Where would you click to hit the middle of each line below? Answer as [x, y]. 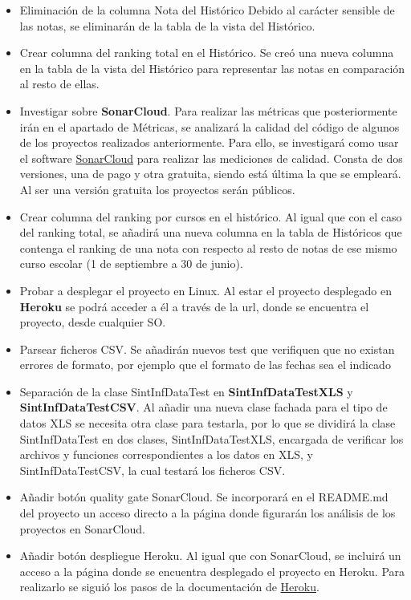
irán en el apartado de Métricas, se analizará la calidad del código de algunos [210, 126]
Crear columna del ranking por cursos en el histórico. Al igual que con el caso [211, 216]
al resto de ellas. [59, 84]
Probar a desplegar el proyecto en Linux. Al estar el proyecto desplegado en [206, 290]
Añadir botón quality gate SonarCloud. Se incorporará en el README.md [204, 497]
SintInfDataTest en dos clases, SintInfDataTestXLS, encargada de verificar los [212, 438]
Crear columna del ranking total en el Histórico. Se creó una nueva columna [207, 53]
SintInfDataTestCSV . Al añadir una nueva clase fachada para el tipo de [203, 407]
